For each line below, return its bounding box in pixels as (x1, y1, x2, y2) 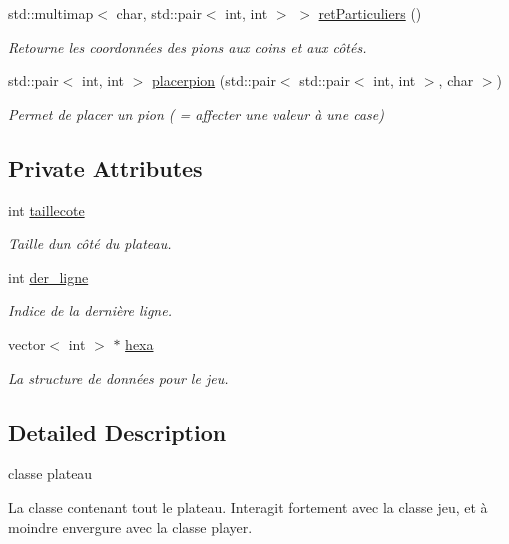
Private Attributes (8, 152, 203, 183)
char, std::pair (116, 3, 202, 23)
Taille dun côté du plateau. (8, 233, 172, 254)
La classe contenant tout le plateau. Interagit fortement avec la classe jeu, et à (8, 496, 488, 517)
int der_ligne (8, 266, 89, 287)
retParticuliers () (318, 3, 422, 23)
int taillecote (8, 199, 85, 220)
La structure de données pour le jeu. (8, 367, 229, 388)
